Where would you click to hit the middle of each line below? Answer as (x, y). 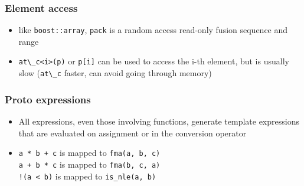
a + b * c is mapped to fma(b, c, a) (89, 164)
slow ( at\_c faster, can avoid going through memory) (115, 73)
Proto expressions (48, 99)
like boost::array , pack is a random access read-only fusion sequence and (153, 30)
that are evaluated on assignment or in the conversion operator (133, 133)
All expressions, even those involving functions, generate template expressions (159, 121)
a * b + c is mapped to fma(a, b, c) (89, 153)
